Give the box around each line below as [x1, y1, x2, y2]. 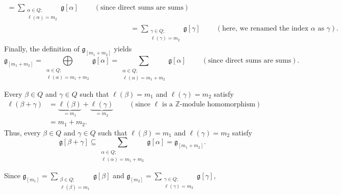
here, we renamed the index [222, 24, 309, 32]
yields [114, 43, 132, 54]
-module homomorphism [180, 100, 255, 108]
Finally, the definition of [4, 43, 80, 54]
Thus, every [4, 127, 41, 137]
